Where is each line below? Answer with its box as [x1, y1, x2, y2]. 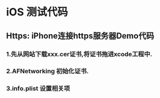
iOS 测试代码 [6, 5, 68, 19]
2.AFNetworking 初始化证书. [6, 67, 89, 76]
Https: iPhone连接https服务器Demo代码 [6, 31, 154, 41]
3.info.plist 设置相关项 [6, 84, 70, 93]
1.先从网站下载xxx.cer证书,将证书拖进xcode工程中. [6, 50, 153, 58]
